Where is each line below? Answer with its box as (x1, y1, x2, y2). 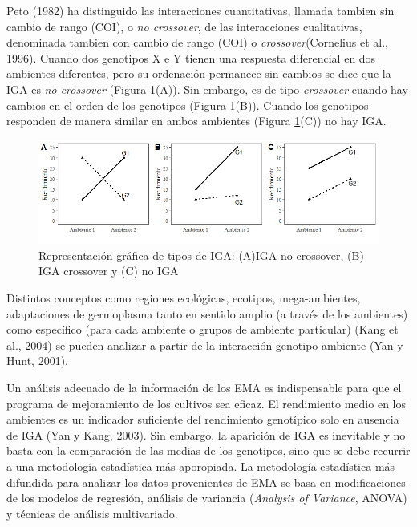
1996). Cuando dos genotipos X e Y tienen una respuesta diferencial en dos (6, 49, 376, 66)
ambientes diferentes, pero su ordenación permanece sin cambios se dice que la (6, 65, 391, 82)
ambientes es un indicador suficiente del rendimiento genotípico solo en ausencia (6, 411, 399, 428)
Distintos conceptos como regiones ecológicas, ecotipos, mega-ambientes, (6, 290, 361, 306)
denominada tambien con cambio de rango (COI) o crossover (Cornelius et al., (6, 34, 388, 51)
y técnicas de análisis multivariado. (6, 505, 178, 521)
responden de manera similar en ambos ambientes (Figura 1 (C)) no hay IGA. (6, 112, 387, 129)
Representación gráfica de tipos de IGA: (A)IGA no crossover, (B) (38, 246, 364, 263)
